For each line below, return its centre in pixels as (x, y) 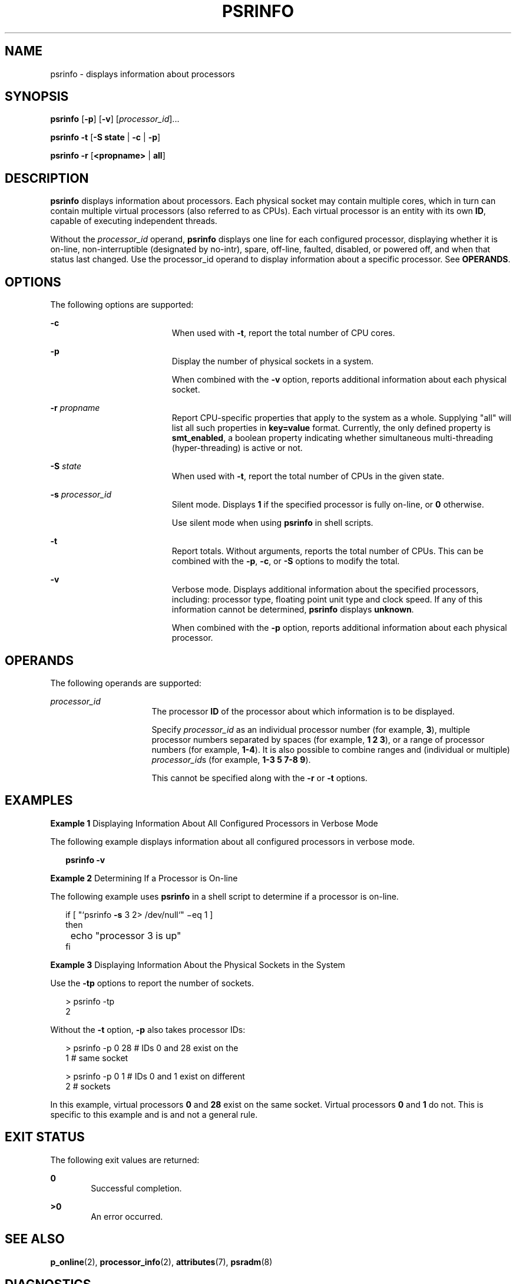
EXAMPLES (39, 801)
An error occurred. (127, 1216)
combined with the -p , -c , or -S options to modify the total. (286, 561)
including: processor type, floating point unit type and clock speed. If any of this (327, 600)
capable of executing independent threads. (134, 221)
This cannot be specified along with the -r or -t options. (259, 778)
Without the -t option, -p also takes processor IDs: (148, 1029)
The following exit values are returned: (125, 1160)
